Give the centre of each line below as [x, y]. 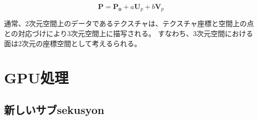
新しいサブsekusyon [54, 109]
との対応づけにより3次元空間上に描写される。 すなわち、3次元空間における [129, 33]
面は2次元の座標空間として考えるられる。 [73, 43]
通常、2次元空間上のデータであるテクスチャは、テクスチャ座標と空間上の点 [129, 23]
